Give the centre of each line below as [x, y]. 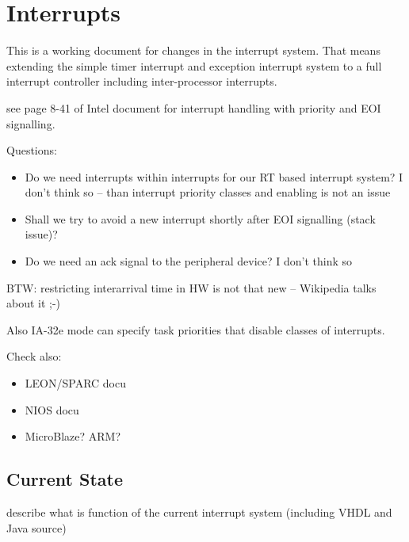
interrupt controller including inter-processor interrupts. [142, 81]
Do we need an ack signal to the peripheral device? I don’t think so [189, 261]
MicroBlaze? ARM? [73, 436]
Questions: [32, 150]
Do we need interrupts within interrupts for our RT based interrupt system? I [214, 176]
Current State [65, 479]
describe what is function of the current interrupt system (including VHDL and [199, 512]
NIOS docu [52, 409]
